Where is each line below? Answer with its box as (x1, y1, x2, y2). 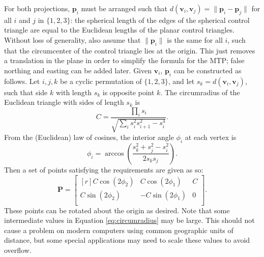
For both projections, (4, 3, 70, 13)
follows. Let (4, 75, 40, 86)
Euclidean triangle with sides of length (4, 97, 124, 107)
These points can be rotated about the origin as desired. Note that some (4, 205, 230, 215)
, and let (168, 75, 195, 86)
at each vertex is (185, 132, 237, 142)
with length (55, 87, 92, 97)
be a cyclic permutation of (60, 75, 142, 86)
